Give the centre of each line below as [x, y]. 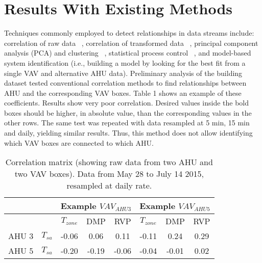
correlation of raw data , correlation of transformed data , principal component [131, 43]
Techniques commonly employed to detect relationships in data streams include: [129, 33]
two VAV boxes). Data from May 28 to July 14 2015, [109, 174]
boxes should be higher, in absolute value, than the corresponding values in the [128, 112]
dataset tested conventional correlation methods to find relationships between [125, 83]
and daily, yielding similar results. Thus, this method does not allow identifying [128, 133]
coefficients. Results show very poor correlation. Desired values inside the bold [127, 103]
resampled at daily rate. [109, 186]
